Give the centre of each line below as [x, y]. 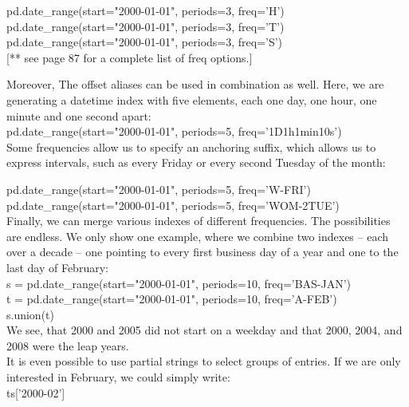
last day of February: [57, 267]
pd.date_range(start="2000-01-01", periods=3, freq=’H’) [146, 10]
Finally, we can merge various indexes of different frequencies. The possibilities [199, 221]
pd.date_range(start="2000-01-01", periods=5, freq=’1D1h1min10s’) [174, 131]
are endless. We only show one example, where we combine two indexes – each [198, 236]
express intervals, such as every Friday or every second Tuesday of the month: [196, 162]
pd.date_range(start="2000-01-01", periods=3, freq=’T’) [146, 26]
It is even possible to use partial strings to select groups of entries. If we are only [204, 361]
